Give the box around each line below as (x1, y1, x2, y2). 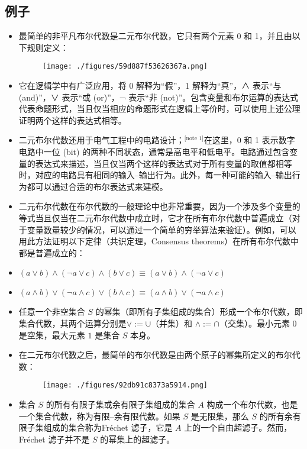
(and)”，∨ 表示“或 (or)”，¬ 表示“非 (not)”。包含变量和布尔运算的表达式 (18, 91, 299, 103)
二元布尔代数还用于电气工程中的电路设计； (18, 134, 185, 146)
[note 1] (184, 135, 203, 142)
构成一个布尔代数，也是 (206, 398, 298, 410)
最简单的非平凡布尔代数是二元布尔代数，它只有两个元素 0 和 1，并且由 (18, 30, 292, 42)
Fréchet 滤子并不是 (18, 432, 90, 445)
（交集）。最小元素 (219, 316, 290, 329)
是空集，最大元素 (18, 328, 85, 341)
